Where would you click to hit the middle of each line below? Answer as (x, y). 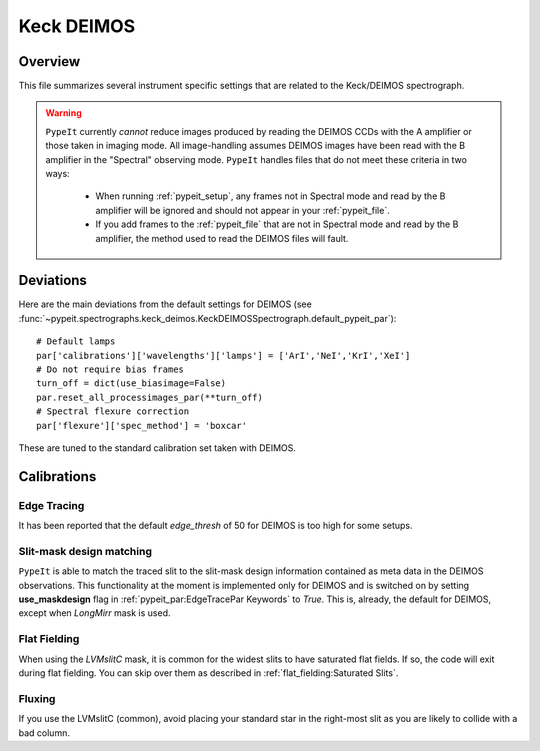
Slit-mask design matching (85, 551)
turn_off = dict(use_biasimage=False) (131, 383)
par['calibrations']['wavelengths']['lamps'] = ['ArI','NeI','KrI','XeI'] (223, 355)
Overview (49, 61)
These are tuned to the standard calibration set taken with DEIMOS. (157, 448)
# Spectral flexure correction (113, 411)
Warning (63, 113)
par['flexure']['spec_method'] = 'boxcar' (142, 425)
